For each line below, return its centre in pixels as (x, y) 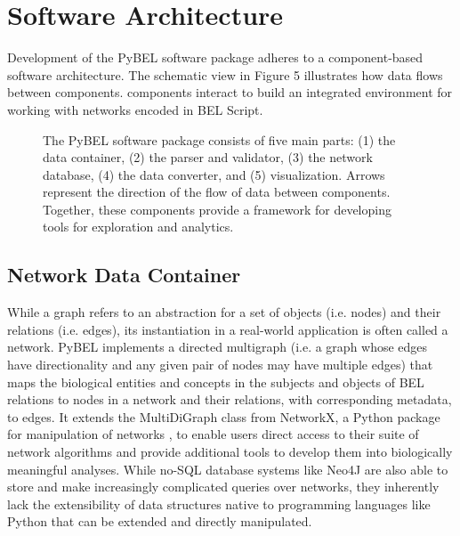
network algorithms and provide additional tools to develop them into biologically (230, 452)
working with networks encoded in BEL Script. (135, 109)
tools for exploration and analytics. (138, 227)
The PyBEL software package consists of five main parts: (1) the (219, 139)
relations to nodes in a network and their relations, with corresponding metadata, (230, 399)
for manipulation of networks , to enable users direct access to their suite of (213, 434)
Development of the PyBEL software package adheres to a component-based (215, 57)
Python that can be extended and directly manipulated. (160, 521)
